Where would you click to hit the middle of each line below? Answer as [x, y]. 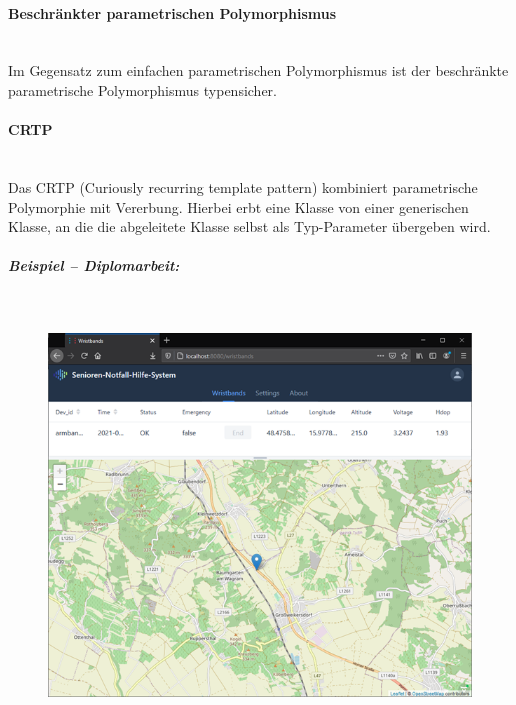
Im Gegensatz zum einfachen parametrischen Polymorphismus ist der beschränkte [258, 70]
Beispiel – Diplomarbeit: [94, 265]
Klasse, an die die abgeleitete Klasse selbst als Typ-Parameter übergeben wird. [249, 226]
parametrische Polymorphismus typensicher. [142, 89]
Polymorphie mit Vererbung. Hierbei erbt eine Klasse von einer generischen [238, 206]
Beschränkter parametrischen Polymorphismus [172, 12]
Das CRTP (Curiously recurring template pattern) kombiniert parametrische [243, 186]
